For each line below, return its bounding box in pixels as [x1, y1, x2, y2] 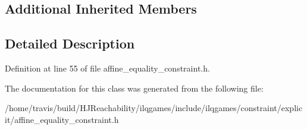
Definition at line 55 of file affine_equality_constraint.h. [5, 61, 210, 74]
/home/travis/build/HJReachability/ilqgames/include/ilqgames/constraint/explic [5, 102, 303, 114]
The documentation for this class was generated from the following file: [5, 82, 264, 94]
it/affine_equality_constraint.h [5, 113, 119, 125]
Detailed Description [5, 34, 135, 53]
